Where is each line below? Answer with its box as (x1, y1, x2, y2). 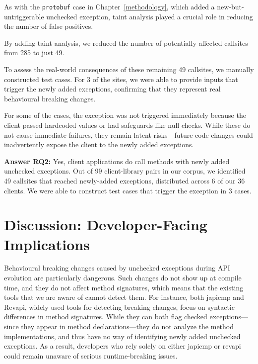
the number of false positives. (4, 21, 93, 31)
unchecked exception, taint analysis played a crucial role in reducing (46, 11, 253, 21)
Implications (4, 234, 90, 254)
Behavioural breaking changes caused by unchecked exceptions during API (4, 263, 230, 273)
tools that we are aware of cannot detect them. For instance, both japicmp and (4, 292, 244, 302)
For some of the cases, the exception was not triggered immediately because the (4, 110, 246, 120)
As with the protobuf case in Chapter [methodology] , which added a (4, 1, 215, 11)
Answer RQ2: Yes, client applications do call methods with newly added (4, 156, 230, 166)
